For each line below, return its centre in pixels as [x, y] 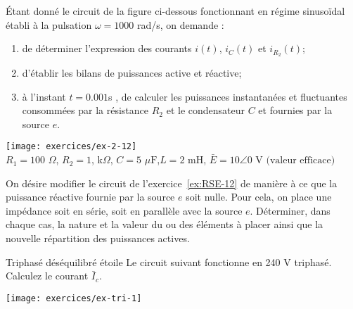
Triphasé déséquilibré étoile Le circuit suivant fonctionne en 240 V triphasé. [169, 261]
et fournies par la [295, 110]
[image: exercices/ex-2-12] [71, 147]
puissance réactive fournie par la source [90, 197]
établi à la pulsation [49, 24]
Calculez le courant [47, 276]
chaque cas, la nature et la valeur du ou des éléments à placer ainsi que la [165, 224]
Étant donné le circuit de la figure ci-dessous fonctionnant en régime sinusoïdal [175, 11]
